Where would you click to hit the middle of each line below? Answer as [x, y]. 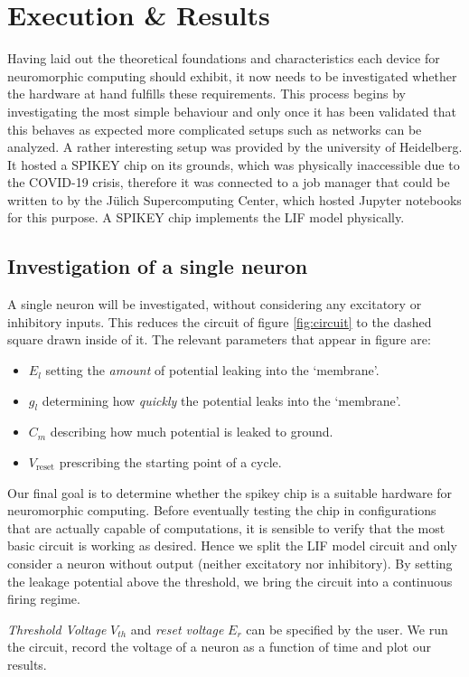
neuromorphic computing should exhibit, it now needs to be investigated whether [232, 75]
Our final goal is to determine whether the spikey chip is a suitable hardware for [230, 492]
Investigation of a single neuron [158, 266]
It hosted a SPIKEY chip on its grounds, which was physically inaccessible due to [234, 164]
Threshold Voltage [57, 629]
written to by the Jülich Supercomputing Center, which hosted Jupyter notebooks [234, 199]
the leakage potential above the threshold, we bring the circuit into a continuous [230, 581]
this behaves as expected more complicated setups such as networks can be [215, 129]
